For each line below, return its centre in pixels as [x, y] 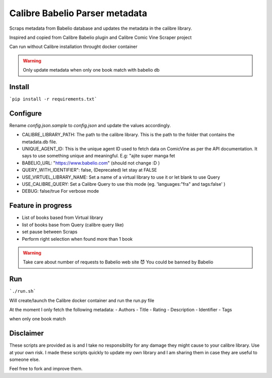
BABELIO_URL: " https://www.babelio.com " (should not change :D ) [91, 163]
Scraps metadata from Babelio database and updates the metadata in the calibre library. [101, 28]
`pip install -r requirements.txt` [53, 99]
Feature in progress [41, 206]
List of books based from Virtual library [62, 218]
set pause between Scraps [50, 232]
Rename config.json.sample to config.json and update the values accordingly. [90, 125]
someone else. [25, 360]
